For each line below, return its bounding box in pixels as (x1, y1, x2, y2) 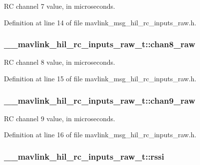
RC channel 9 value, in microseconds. (4, 113, 115, 123)
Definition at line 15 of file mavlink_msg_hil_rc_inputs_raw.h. (4, 73, 197, 83)
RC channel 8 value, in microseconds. (4, 57, 115, 67)
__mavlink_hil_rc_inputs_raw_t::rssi (4, 150, 164, 162)
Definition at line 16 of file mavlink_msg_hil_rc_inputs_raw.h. (4, 129, 197, 140)
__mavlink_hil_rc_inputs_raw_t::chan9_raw (4, 94, 196, 106)
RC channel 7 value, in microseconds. (4, 1, 115, 11)
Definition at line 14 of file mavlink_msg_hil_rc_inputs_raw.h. (4, 17, 197, 27)
